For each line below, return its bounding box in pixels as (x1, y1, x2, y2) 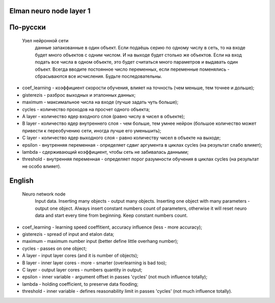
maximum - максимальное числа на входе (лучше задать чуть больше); (22, 99, 179, 105)
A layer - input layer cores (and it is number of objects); (22, 253, 139, 259)
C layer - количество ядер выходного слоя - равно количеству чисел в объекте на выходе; (22, 135, 221, 141)
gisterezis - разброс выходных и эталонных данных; (22, 92, 136, 98)
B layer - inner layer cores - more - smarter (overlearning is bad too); (22, 260, 167, 266)
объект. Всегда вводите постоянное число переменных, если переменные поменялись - (35, 66, 230, 72)
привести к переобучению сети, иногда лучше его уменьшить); (22, 127, 161, 133)
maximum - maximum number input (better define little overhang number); (22, 238, 178, 244)
